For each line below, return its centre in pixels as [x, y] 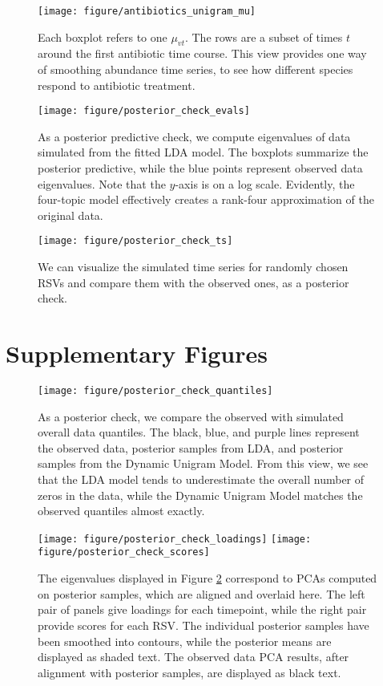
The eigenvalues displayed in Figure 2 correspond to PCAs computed [208, 578]
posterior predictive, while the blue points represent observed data [200, 168]
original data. [71, 215]
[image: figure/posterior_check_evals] [144, 111]
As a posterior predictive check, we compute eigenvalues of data [194, 136]
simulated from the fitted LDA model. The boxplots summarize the [203, 152]
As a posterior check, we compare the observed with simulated [191, 416]
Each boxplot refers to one [103, 37]
